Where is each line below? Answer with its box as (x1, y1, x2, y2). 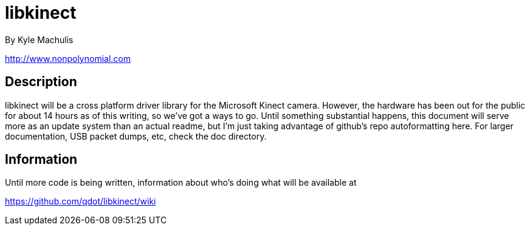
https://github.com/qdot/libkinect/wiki (5, 196, 156, 207)
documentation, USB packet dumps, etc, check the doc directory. (5, 130, 267, 141)
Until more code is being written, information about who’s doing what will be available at (5, 177, 357, 188)
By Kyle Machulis (5, 34, 74, 45)
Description (5, 74, 77, 90)
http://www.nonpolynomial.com (5, 53, 131, 64)
